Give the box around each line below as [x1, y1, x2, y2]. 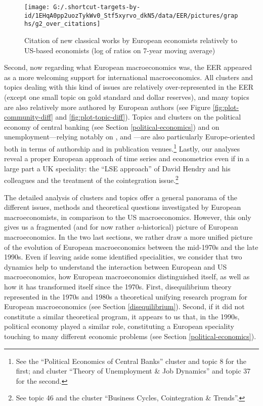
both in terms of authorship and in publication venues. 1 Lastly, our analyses [4, 141, 240, 154]
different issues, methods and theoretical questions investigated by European [4, 202, 241, 212]
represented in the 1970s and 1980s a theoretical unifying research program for [4, 291, 247, 302]
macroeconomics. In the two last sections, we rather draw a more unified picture [4, 231, 253, 242]
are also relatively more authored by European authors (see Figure [4, 101, 211, 112]
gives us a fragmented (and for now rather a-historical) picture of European [4, 222, 238, 232]
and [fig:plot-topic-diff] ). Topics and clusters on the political [55, 112, 241, 122]
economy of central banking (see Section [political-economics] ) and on [4, 121, 220, 132]
